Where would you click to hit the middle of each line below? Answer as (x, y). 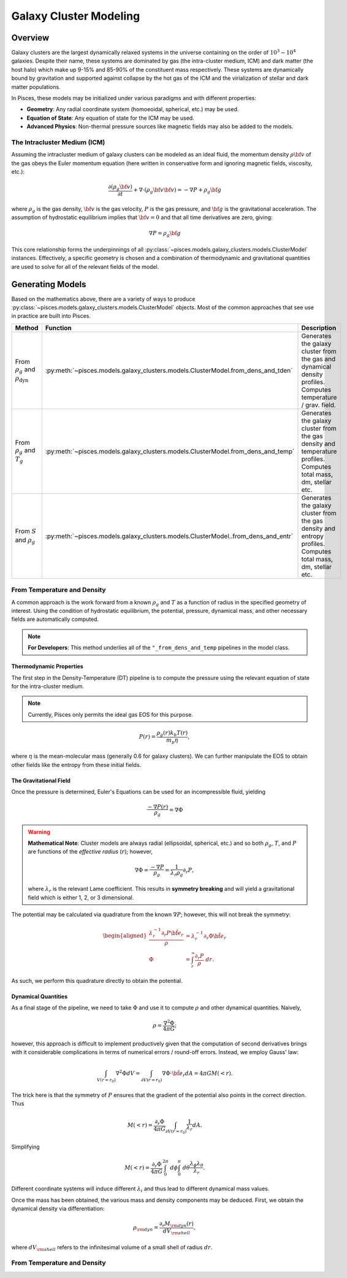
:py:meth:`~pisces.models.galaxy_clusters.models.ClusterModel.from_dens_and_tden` (169, 370)
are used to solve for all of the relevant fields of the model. (85, 266)
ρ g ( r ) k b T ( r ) (172, 733)
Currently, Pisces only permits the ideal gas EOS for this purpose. (110, 714)
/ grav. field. (319, 405)
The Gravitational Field (41, 780)
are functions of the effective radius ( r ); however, (90, 852)
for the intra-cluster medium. (48, 686)
